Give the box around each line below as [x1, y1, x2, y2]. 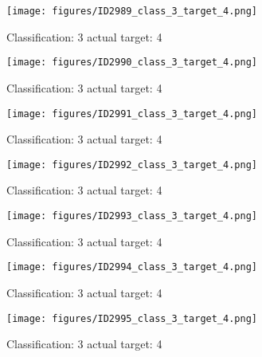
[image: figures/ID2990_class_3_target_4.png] [6, 57, 257, 69]
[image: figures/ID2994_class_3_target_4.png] [6, 261, 257, 273]
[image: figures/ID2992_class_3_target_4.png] [6, 159, 257, 171]
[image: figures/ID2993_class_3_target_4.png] [6, 210, 257, 222]
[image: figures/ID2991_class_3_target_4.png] [6, 108, 257, 120]
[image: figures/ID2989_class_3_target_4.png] [6, 6, 257, 17]
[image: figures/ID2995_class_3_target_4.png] [6, 312, 257, 324]
